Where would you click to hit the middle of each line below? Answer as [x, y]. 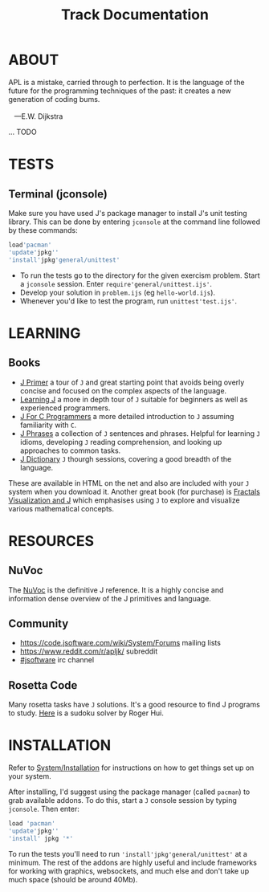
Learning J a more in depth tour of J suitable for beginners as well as [134, 399]
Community [39, 623]
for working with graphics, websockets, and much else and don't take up [129, 871]
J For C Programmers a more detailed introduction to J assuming [127, 416]
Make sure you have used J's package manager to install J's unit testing [128, 213]
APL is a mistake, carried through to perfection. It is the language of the [126, 82]
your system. [30, 776]
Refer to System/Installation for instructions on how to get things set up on [131, 768]
